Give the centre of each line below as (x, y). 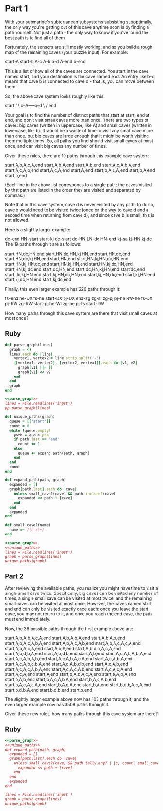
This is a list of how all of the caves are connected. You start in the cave (77, 71)
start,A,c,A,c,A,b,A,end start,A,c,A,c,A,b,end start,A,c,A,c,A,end (69, 669)
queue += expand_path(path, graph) (54, 453)
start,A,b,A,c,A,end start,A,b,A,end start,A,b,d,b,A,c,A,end (63, 649)
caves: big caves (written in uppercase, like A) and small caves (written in (78, 125)
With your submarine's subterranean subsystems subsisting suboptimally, (79, 22)
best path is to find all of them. (36, 38)
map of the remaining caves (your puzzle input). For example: (66, 52)
